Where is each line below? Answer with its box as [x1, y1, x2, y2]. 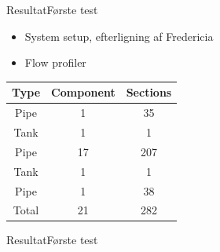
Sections [126, 84, 172, 100]
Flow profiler [24, 54, 86, 71]
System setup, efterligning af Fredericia [24, 27, 214, 44]
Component [51, 84, 115, 100]
